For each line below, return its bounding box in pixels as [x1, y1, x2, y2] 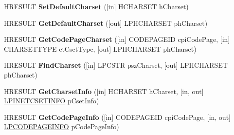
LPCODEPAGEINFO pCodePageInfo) [4, 121, 119, 132]
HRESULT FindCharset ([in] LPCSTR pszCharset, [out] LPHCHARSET [4, 60, 228, 70]
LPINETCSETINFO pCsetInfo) [4, 96, 99, 106]
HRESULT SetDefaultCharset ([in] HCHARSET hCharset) [4, 1, 189, 11]
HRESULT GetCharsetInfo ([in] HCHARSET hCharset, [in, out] [4, 86, 204, 96]
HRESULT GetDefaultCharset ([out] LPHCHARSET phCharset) [4, 18, 208, 28]
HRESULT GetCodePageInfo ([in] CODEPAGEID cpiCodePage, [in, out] [4, 112, 231, 122]
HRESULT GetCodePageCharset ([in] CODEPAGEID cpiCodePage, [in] [4, 34, 230, 44]
